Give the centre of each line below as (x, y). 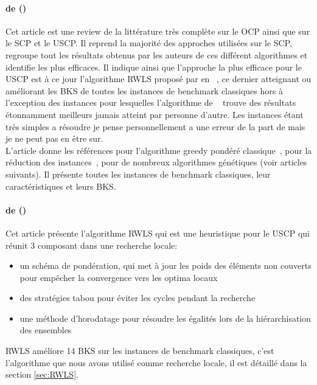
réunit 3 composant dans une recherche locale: (92, 245)
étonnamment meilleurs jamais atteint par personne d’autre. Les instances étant (155, 114)
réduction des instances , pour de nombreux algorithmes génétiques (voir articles (156, 162)
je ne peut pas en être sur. (54, 138)
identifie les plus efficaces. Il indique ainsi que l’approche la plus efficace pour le (154, 67)
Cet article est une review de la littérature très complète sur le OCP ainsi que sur (158, 31)
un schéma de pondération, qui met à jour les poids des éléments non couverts (165, 265)
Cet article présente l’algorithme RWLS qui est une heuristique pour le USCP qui (158, 233)
